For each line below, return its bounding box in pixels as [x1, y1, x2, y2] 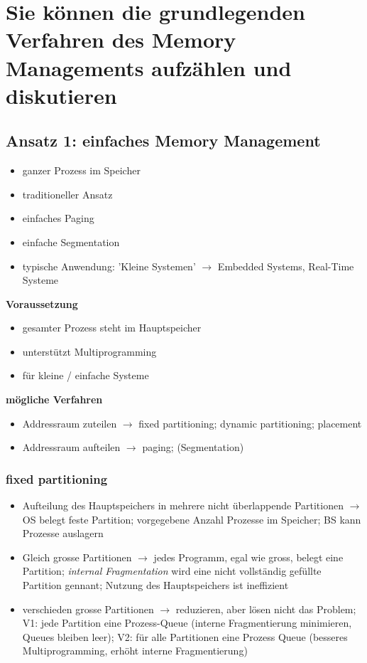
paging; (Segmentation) [142, 440, 244, 455]
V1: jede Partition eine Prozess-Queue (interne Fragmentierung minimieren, [22, 615, 352, 630]
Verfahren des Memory [6, 25, 236, 54]
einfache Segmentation [22, 234, 120, 249]
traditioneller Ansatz [22, 186, 113, 201]
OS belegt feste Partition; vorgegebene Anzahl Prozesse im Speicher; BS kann [22, 511, 361, 526]
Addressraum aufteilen [22, 440, 121, 455]
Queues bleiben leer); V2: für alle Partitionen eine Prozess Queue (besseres [22, 629, 348, 644]
